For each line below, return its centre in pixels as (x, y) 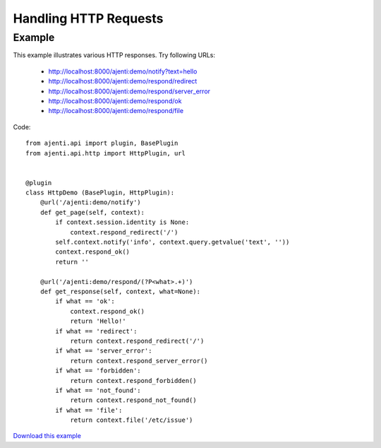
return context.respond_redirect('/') (137, 341)
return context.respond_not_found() (133, 400)
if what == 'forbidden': (98, 371)
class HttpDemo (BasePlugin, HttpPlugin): (100, 193)
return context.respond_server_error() (139, 361)
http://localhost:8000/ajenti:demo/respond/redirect (123, 81)
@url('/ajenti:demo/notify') (90, 202)
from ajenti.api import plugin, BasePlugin (102, 143)
